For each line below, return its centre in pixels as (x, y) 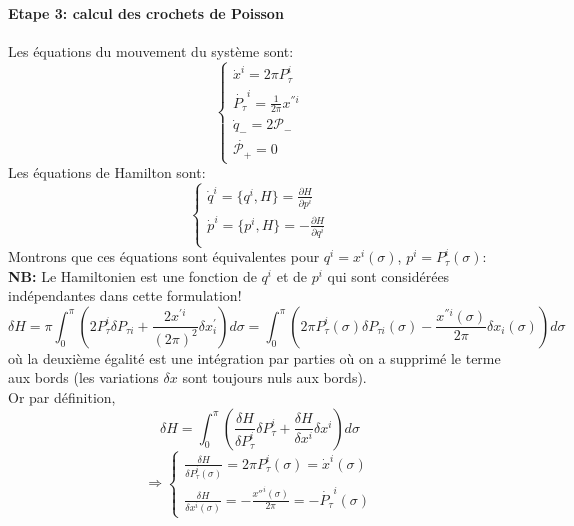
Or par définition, (62, 397)
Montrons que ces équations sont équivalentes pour (164, 256)
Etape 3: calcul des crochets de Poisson (146, 12)
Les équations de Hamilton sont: (107, 172)
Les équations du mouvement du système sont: (151, 50)
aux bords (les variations (83, 377)
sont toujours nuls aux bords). (274, 377)
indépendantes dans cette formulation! (125, 295)
